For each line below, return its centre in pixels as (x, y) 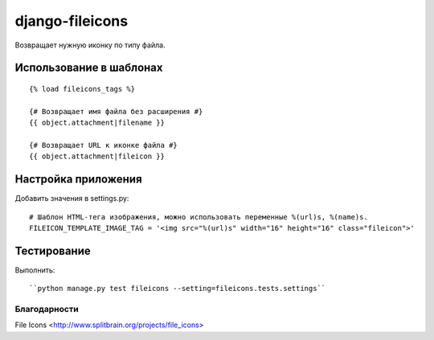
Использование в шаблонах (89, 68)
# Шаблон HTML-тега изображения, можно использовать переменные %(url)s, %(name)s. (199, 217)
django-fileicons (72, 21)
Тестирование (53, 250)
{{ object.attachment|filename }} (97, 123)
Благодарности (47, 309)
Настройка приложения (78, 180)
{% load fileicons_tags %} (82, 89)
